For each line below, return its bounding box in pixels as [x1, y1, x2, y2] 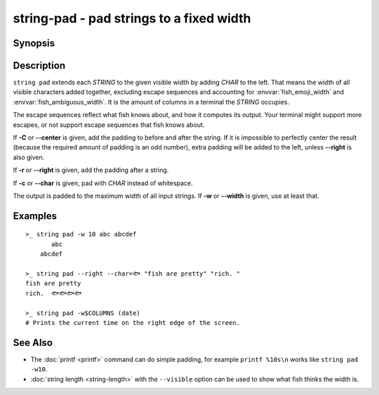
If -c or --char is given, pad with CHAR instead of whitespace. [13, 179, 193, 187]
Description [13, 60, 66, 72]
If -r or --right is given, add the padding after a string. [13, 166, 169, 175]
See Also [13, 337, 53, 349]
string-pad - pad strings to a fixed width [13, 11, 251, 26]
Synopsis [13, 37, 55, 49]
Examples [13, 210, 58, 222]
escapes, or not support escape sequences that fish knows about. [13, 120, 205, 129]
